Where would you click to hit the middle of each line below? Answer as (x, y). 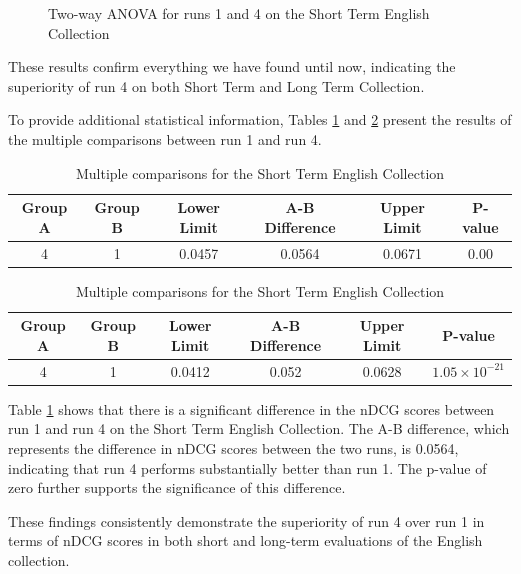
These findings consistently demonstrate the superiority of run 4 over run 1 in (246, 520)
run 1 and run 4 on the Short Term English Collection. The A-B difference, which (259, 428)
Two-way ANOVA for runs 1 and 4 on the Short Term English (239, 13)
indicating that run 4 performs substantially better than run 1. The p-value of (247, 467)
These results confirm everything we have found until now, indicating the (232, 66)
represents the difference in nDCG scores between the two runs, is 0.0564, (233, 448)
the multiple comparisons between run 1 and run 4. (165, 138)
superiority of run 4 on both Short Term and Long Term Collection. (216, 85)
